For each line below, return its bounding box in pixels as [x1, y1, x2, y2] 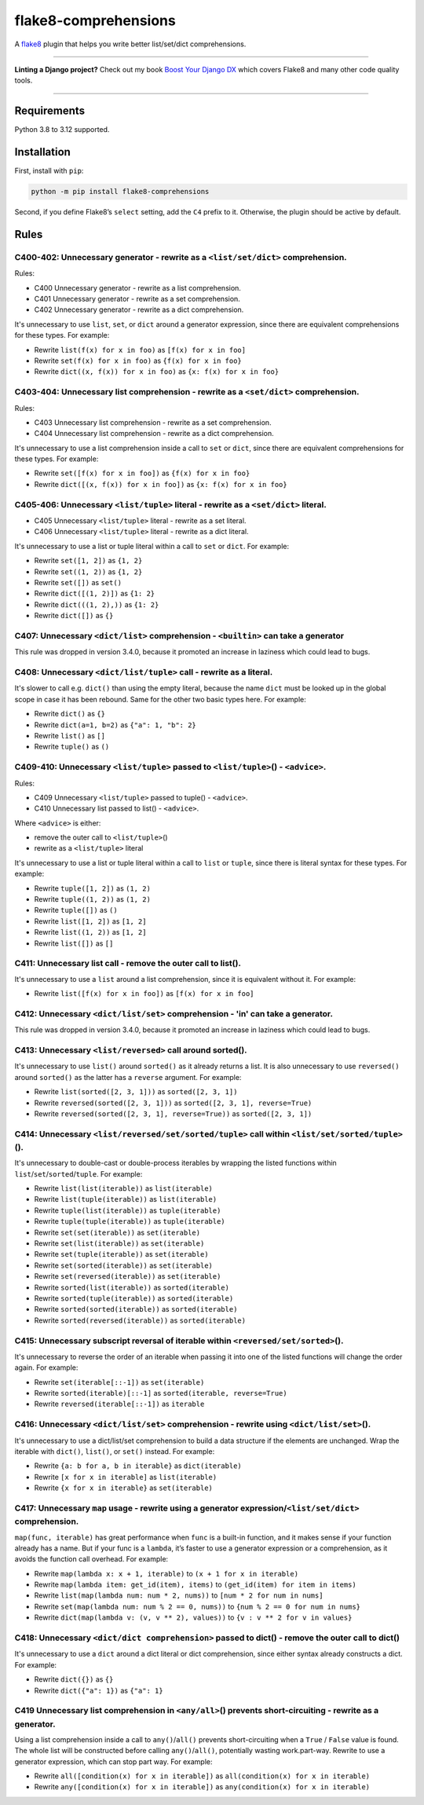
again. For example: [14, 1363, 79, 1372]
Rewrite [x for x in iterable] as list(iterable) [34, 1472, 217, 1481]
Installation [14, 145, 71, 159]
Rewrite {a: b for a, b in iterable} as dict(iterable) [34, 1461, 243, 1470]
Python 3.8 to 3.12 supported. [14, 125, 110, 134]
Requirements [14, 104, 86, 118]
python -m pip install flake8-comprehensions [31, 187, 210, 196]
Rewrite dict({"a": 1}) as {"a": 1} [34, 1686, 164, 1695]
